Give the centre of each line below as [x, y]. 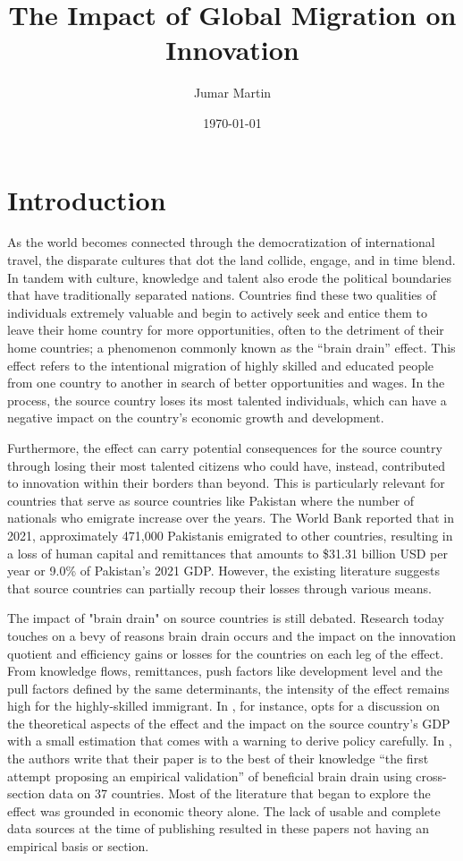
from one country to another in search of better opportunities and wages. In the [226, 383]
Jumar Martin [232, 93]
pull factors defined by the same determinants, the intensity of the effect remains [228, 688]
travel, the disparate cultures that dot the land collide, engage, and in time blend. [231, 260]
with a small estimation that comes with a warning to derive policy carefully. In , [230, 741]
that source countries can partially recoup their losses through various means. [219, 588]
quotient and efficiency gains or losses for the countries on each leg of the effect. [226, 653]
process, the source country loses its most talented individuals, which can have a [227, 400]
